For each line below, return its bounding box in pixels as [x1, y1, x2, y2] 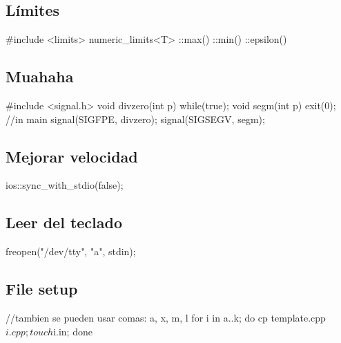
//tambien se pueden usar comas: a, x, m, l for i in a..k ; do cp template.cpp [6, 310, 326, 324]
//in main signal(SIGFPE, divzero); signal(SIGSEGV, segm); [6, 111, 265, 126]
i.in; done [53, 324, 92, 338]
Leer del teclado [6, 212, 123, 233]
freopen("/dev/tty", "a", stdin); [6, 244, 136, 259]
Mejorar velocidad [6, 145, 138, 167]
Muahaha [6, 66, 74, 87]
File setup [6, 278, 78, 299]
